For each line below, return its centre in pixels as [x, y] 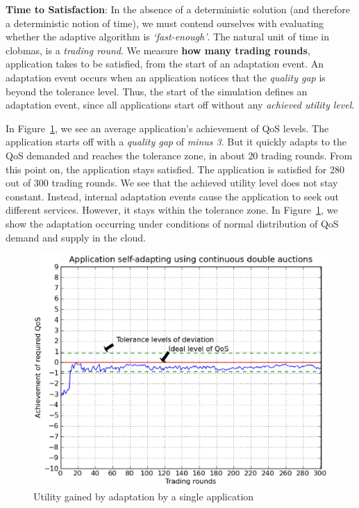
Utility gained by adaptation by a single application [144, 496]
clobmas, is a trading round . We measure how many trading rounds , [158, 50]
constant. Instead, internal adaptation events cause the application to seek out [172, 196]
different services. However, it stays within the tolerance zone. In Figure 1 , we [172, 210]
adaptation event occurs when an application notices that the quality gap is [166, 77]
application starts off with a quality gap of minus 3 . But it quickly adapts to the [176, 142]
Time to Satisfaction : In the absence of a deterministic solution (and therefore [178, 9]
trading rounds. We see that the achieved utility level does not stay [195, 183]
